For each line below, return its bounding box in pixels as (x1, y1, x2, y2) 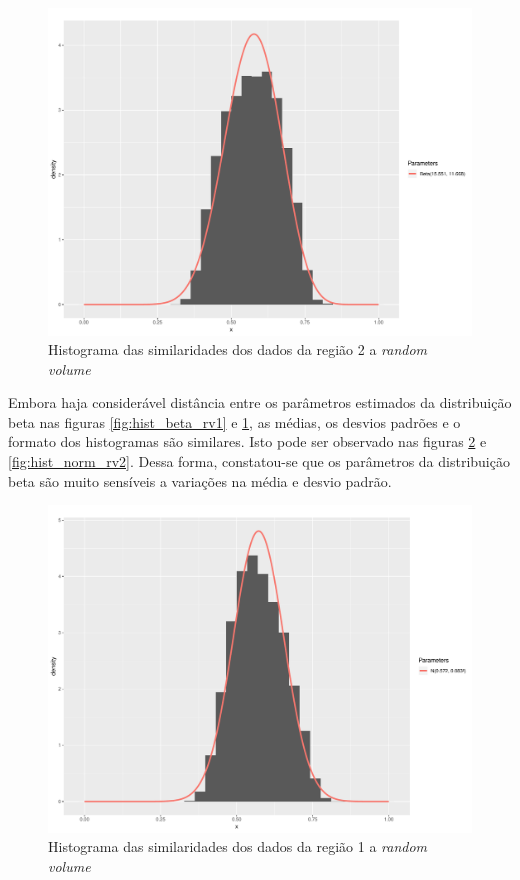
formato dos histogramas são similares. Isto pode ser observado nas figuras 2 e (8, 431, 487, 452)
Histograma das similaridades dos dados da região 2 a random (48, 339, 428, 360)
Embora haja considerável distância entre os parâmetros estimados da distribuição (8, 392, 512, 413)
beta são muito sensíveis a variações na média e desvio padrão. (8, 470, 392, 491)
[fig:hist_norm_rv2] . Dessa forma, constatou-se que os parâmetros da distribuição (8, 451, 510, 472)
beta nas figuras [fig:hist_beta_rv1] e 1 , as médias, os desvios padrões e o (8, 411, 461, 432)
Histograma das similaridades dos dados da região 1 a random (48, 836, 428, 857)
